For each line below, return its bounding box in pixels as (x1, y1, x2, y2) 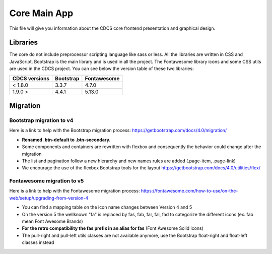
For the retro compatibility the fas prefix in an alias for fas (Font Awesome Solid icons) (22, 225, 204, 231)
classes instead (22, 239, 54, 245)
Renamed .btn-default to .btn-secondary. (22, 137, 111, 143)
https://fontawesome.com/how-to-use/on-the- (141, 188, 238, 194)
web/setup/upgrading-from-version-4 (9, 195, 89, 201)
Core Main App (9, 8, 74, 19)
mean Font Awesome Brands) (22, 218, 83, 224)
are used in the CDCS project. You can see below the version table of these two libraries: (9, 66, 194, 72)
